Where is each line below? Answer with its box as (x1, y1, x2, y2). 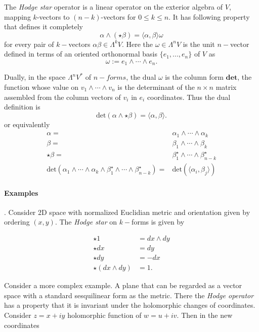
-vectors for (101, 11, 136, 22)
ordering (4, 216, 30, 227)
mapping (4, 11, 31, 22)
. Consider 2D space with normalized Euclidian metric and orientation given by (4, 206, 250, 217)
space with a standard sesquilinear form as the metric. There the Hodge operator (4, 290, 254, 300)
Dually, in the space (4, 72, 66, 82)
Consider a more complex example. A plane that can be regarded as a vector (4, 280, 242, 291)
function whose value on (4, 82, 79, 92)
